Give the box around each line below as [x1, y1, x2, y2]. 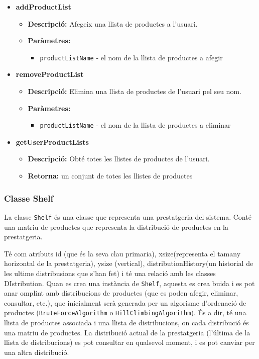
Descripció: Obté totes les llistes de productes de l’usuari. [28, 153, 210, 164]
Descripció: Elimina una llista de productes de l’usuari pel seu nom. [28, 86, 241, 97]
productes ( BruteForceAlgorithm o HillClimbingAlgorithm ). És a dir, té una [4, 307, 246, 318]
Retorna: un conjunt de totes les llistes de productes [28, 170, 193, 181]
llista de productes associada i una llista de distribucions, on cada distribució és [4, 317, 249, 327]
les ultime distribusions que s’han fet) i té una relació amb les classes [4, 267, 216, 278]
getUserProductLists [16, 136, 89, 147]
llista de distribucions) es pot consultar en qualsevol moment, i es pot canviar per [4, 337, 255, 347]
